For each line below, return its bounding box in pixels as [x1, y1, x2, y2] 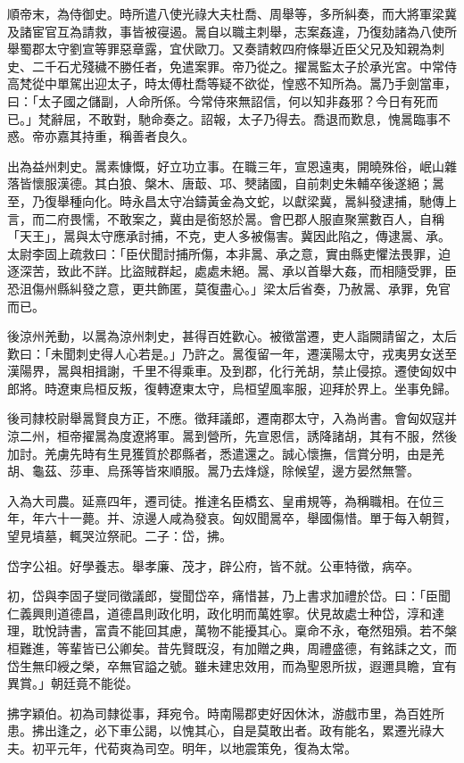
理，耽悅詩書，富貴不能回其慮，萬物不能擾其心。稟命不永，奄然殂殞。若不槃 [7, 621, 457, 640]
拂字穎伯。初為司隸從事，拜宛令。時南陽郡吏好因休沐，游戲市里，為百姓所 [7, 703, 444, 722]
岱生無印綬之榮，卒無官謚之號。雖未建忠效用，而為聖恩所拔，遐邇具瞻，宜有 [7, 656, 457, 675]
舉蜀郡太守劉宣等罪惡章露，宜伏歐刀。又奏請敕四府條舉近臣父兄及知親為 [7, 39, 432, 58]
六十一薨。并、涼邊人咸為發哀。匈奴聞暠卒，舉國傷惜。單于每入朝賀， [44, 509, 457, 527]
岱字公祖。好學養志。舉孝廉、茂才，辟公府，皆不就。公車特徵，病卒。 [7, 556, 419, 575]
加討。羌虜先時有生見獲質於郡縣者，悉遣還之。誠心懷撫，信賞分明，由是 [7, 444, 432, 462]
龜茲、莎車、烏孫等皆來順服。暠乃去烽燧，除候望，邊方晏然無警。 [31, 461, 419, 480]
